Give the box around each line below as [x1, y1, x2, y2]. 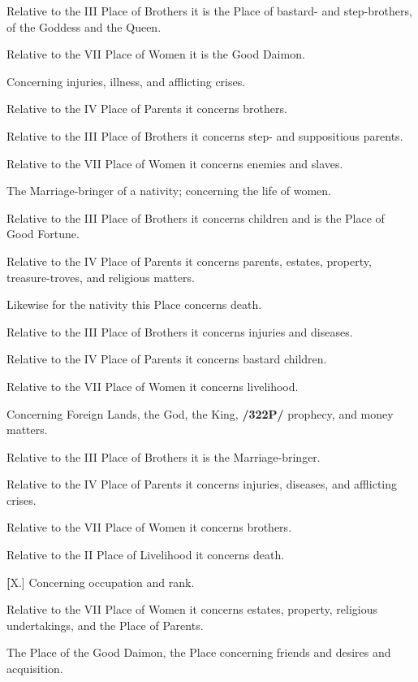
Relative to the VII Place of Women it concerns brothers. [6, 519, 292, 536]
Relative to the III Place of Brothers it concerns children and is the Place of [6, 209, 385, 226]
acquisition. [6, 660, 63, 677]
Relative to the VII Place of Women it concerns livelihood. [6, 377, 299, 394]
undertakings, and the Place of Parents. [6, 616, 204, 633]
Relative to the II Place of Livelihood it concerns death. [6, 546, 285, 563]
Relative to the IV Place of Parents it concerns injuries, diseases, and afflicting [6, 476, 398, 493]
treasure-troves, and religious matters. [6, 268, 195, 285]
